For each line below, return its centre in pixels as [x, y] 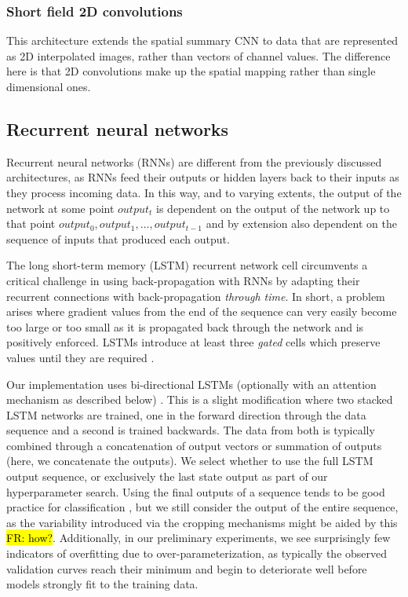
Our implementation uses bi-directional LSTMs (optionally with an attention [191, 384]
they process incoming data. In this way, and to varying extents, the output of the [204, 192]
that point [31, 223]
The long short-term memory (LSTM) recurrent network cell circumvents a [187, 265]
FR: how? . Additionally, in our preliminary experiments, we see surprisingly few [199, 538]
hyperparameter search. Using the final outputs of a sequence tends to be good [196, 491]
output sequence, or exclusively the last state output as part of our [167, 476]
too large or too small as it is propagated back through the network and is [185, 326]
